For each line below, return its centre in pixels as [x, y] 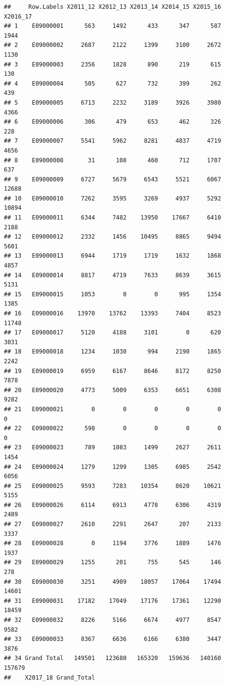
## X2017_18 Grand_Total [50, 677]
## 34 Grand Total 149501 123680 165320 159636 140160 [112, 658]
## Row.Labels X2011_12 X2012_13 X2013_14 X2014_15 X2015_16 [112, 7]
